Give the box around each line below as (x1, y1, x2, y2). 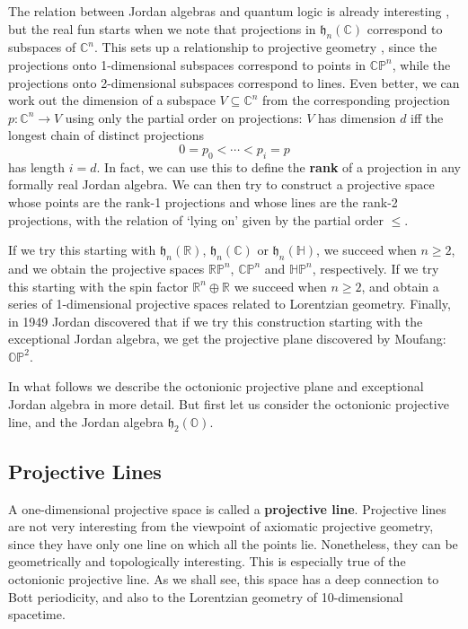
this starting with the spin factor (8, 276, 189, 295)
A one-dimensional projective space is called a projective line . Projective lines (8, 499, 446, 518)
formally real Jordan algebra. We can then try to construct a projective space (8, 175, 435, 194)
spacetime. (8, 605, 66, 624)
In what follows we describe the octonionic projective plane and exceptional (8, 377, 424, 396)
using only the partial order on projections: (65, 108, 303, 127)
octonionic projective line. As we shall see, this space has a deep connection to (8, 570, 439, 589)
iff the (411, 108, 444, 127)
